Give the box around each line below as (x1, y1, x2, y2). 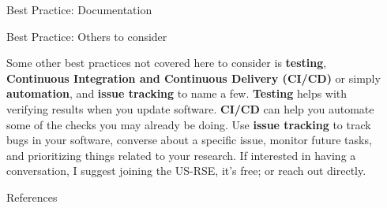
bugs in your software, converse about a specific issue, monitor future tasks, (6, 132, 372, 148)
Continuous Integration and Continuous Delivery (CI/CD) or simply (6, 69, 381, 86)
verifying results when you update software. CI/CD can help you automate (6, 100, 374, 117)
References (6, 188, 58, 205)
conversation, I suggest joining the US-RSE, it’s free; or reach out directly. (6, 162, 366, 179)
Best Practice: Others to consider (6, 28, 167, 44)
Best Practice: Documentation (6, 2, 152, 17)
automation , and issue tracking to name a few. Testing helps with (6, 85, 348, 102)
